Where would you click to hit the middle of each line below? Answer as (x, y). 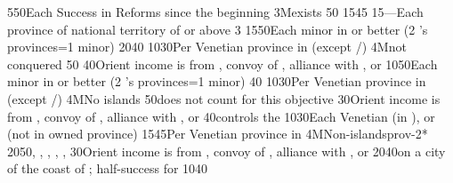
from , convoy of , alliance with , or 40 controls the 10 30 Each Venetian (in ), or (221, 116)
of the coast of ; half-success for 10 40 (108, 168)
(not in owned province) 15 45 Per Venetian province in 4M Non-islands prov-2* (218, 134)
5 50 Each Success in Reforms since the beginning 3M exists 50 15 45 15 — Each (215, 12)
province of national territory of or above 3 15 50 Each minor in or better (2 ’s (218, 29)
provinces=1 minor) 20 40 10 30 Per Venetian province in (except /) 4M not (207, 47)
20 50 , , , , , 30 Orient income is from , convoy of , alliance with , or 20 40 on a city (226, 151)
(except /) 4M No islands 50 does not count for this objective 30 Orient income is (224, 98)
